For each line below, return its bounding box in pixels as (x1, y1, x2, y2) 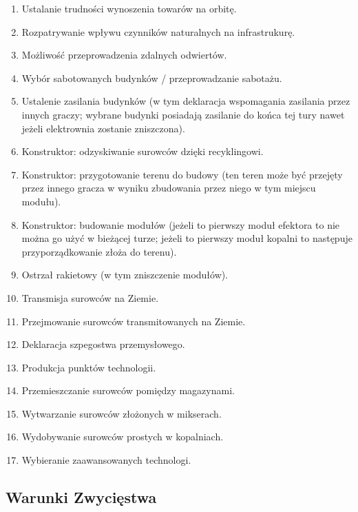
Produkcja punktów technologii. (21, 360, 156, 374)
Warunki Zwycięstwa (6, 487, 157, 508)
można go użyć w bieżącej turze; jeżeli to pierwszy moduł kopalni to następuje (21, 231, 352, 245)
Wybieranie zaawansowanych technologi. (21, 453, 191, 467)
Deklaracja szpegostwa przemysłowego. (21, 337, 185, 351)
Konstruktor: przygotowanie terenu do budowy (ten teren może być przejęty (21, 167, 343, 181)
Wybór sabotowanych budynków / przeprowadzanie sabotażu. (21, 70, 282, 85)
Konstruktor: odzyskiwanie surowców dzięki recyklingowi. (21, 144, 264, 158)
